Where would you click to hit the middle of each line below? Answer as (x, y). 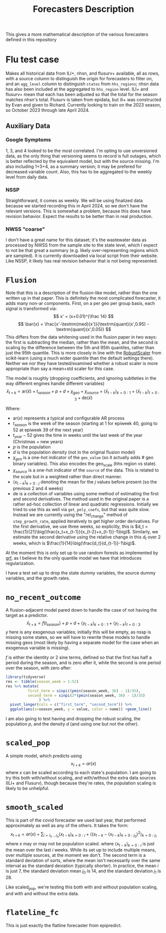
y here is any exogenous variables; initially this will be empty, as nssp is (78, 632)
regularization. (20, 564)
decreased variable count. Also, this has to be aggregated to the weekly (79, 171)
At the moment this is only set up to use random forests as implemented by (82, 553)
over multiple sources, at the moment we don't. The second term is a (76, 855)
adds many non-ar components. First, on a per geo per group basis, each (80, 304)
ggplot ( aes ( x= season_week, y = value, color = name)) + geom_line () (81, 709)
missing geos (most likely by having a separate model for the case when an (82, 643)
